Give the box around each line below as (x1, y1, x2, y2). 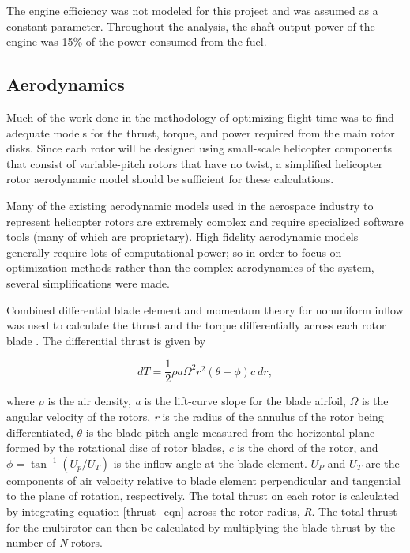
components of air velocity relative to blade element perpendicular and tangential (6, 472, 401, 488)
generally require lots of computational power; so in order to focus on (6, 243, 342, 260)
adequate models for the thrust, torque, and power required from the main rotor (6, 124, 395, 141)
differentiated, (6, 423, 73, 440)
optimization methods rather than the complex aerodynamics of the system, (6, 259, 374, 276)
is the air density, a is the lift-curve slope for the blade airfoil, (47, 393, 346, 409)
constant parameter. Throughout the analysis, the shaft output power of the (6, 17, 375, 34)
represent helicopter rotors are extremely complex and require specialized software (6, 213, 404, 229)
